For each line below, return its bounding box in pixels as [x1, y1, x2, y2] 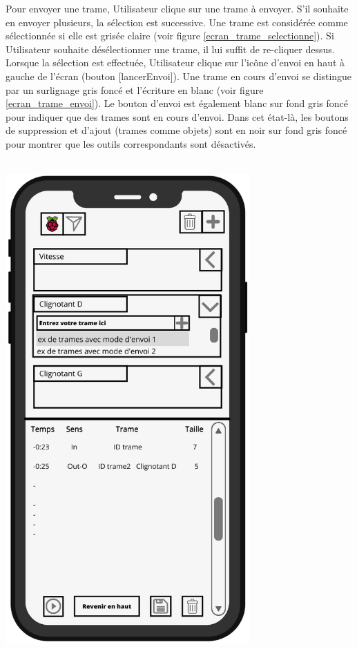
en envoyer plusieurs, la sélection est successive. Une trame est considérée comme [6, 14, 348, 29]
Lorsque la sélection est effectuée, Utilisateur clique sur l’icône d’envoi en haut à [6, 55, 345, 70]
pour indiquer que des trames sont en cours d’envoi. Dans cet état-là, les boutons [6, 109, 349, 124]
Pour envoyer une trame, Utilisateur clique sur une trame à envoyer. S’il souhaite [6, 1, 349, 15]
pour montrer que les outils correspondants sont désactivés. [6, 136, 256, 151]
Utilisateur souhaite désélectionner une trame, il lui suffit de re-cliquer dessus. [6, 41, 335, 56]
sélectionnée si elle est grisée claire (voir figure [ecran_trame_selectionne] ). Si [6, 28, 334, 43]
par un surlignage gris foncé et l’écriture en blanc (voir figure [6, 82, 264, 97]
